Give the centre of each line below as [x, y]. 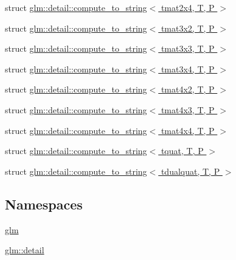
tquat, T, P [182, 151]
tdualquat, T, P [190, 171]
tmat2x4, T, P [188, 7]
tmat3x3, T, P [188, 48]
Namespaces [44, 204]
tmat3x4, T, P [188, 69]
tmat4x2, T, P [188, 89]
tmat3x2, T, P [188, 28]
